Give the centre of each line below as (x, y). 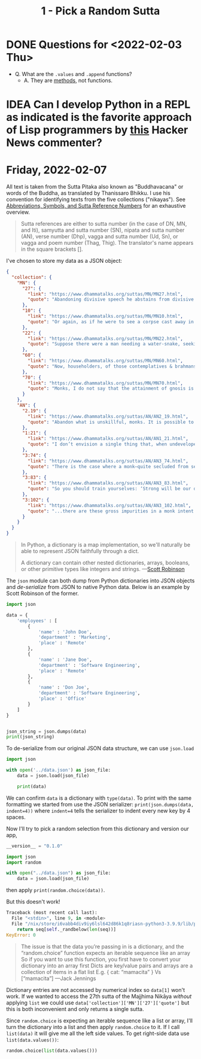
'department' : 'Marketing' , (74, 638)
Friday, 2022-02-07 (57, 170)
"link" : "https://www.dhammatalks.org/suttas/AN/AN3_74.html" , (108, 461)
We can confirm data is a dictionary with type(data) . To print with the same (99, 798)
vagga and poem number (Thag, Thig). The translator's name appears (107, 243)
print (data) (32, 786)
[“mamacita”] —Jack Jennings (58, 978)
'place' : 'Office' (62, 699)
